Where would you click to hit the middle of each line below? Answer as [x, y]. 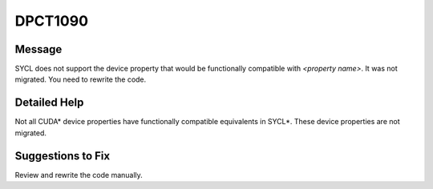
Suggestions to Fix [63, 156]
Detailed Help [49, 103]
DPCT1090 [51, 21]
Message [38, 49]
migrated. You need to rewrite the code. [81, 79]
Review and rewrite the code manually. [79, 175]
